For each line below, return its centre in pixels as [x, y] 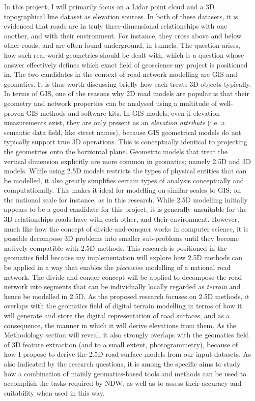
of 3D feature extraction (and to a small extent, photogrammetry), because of [121, 344]
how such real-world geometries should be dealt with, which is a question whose [124, 54]
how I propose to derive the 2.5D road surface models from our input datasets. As [127, 354]
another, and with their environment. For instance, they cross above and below [123, 35]
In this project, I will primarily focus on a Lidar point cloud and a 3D [109, 6]
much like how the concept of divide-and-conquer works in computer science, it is [126, 228]
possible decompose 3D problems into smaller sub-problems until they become [121, 238]
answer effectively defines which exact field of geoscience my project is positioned [126, 64]
